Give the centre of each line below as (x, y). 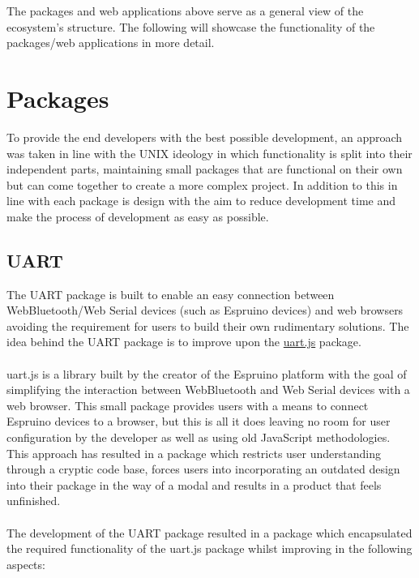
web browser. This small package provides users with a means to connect (188, 405)
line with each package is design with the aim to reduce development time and (201, 201)
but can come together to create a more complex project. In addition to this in (202, 184)
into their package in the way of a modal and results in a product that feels (194, 484)
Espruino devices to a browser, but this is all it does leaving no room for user (199, 421)
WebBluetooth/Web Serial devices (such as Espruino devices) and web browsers (205, 310)
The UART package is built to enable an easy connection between (171, 294)
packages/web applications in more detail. (111, 43)
